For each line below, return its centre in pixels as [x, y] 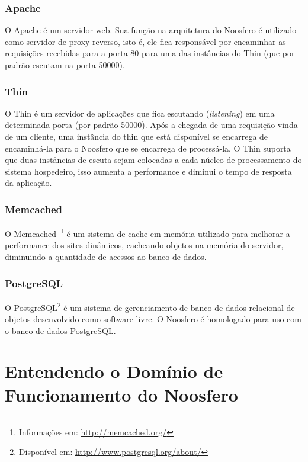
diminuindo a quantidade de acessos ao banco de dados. [106, 257]
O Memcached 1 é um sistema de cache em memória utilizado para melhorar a [147, 232]
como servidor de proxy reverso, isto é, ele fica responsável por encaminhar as [145, 41]
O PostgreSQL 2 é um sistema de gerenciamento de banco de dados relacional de [150, 306]
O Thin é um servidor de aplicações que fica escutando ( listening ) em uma [140, 113]
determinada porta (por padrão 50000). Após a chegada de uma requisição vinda [151, 125]
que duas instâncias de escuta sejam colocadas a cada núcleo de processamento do [153, 160]
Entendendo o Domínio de [114, 371]
